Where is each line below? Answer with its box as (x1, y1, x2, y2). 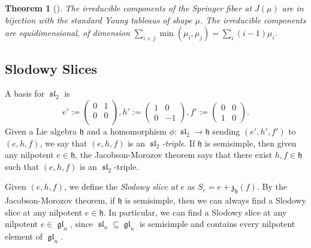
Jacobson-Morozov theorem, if (5, 194, 115, 207)
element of (5, 230, 43, 243)
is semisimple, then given (204, 136, 297, 149)
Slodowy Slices (5, 59, 98, 77)
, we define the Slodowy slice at (64, 180, 178, 193)
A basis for (5, 87, 45, 100)
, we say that (40, 136, 87, 149)
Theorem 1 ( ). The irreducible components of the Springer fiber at (5, 2, 252, 14)
